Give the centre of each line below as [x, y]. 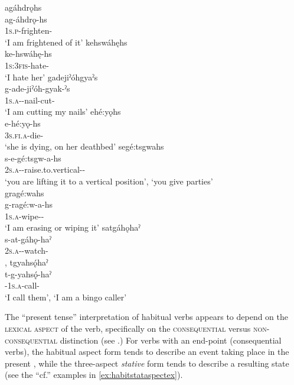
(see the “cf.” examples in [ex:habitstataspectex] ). [94, 375]
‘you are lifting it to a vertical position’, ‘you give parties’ [109, 181]
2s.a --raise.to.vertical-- [45, 169]
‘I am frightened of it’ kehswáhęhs [66, 42]
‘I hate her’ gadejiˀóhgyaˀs [51, 77]
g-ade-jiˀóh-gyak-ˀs [37, 88]
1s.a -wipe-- [24, 216]
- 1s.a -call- [22, 285]
